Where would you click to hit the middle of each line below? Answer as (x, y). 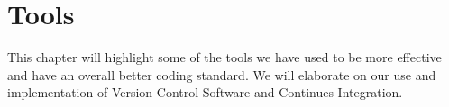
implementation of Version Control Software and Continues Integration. (205, 92)
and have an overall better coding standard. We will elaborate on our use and (222, 74)
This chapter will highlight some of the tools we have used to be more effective (224, 57)
